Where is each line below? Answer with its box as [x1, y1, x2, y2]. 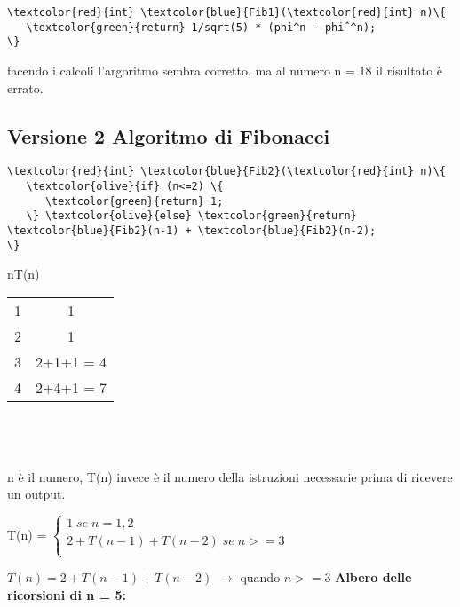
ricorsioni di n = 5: [7, 586, 127, 604]
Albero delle [335, 568, 412, 587]
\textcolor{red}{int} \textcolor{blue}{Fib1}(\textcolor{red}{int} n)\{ [7, 6, 446, 19]
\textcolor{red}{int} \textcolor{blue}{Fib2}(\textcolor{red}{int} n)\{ [7, 165, 446, 178]
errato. [7, 78, 44, 97]
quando [240, 568, 281, 587]
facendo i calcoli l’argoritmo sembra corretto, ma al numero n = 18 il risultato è [7, 60, 443, 79]
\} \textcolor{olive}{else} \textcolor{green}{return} [26, 209, 357, 223]
